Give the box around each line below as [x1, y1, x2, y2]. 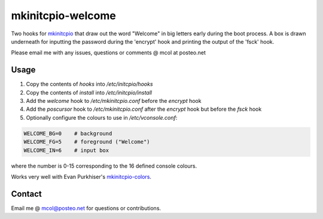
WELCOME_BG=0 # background [23, 130, 112, 137]
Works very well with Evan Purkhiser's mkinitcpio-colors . [11, 173, 152, 180]
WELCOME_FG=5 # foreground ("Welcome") [23, 138, 150, 145]
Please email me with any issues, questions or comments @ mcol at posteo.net [11, 49, 206, 56]
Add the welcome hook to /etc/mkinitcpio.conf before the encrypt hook [26, 98, 202, 105]
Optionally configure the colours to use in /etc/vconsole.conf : [26, 114, 178, 121]
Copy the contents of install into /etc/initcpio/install [26, 89, 153, 96]
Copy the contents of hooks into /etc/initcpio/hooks [26, 81, 153, 88]
